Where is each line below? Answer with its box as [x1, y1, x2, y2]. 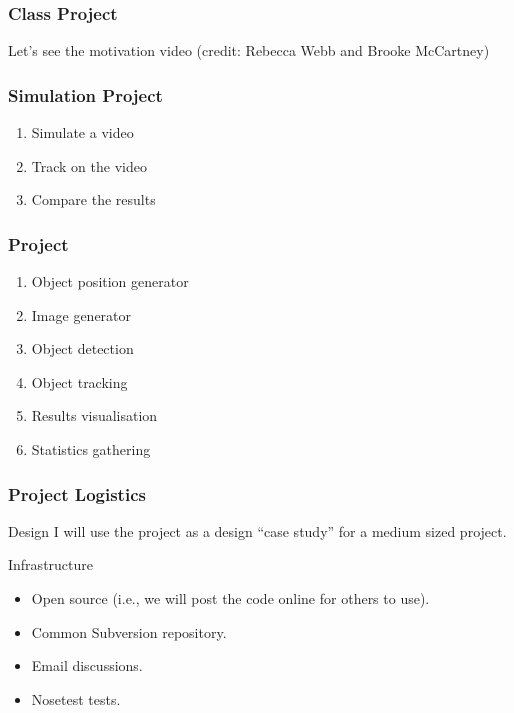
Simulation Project [8, 82, 163, 107]
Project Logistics [8, 481, 146, 506]
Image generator [31, 304, 132, 325]
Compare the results [31, 189, 156, 210]
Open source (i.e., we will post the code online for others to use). [31, 588, 430, 608]
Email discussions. [31, 655, 143, 676]
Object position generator [31, 271, 189, 292]
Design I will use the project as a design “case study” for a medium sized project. [8, 520, 507, 541]
